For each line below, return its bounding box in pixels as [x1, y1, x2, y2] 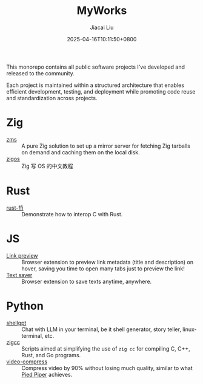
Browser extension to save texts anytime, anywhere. [21, 278, 152, 285]
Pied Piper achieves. [21, 371, 73, 378]
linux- [182, 326, 197, 333]
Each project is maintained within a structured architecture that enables [6, 81, 185, 89]
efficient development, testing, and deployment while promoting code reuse [6, 87, 196, 95]
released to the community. [6, 69, 75, 77]
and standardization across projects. [6, 94, 98, 101]
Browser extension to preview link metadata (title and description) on [21, 258, 194, 266]
